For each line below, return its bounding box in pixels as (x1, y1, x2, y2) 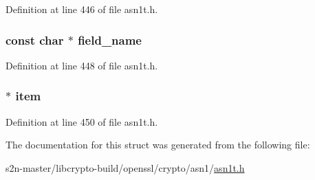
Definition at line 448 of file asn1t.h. (6, 58, 158, 72)
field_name (78, 31, 142, 48)
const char (6, 31, 64, 48)
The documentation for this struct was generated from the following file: (6, 137, 310, 152)
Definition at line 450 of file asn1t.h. (6, 114, 158, 128)
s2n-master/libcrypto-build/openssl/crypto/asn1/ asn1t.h (6, 160, 245, 175)
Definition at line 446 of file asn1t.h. (6, 2, 158, 16)
